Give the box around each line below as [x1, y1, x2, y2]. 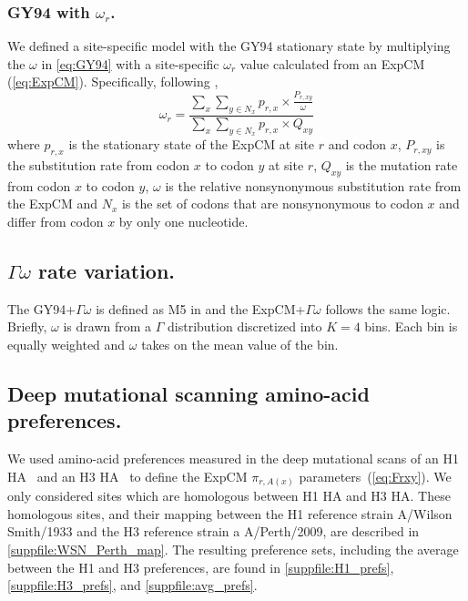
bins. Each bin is [364, 317, 458, 336]
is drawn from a [63, 317, 152, 336]
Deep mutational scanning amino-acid [7, 379, 370, 407]
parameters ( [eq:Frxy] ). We [299, 466, 452, 485]
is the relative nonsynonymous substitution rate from [165, 176, 462, 195]
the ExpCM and [7, 194, 97, 213]
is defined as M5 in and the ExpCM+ [96, 299, 306, 318]
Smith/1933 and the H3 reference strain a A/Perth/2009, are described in [7, 522, 420, 541]
